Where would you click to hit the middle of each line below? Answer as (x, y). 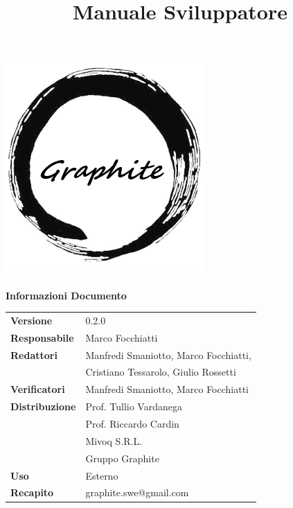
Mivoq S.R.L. (114, 440)
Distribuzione (43, 406)
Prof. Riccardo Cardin (132, 423)
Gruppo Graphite (122, 458)
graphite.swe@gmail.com (137, 492)
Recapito (32, 492)
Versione (32, 320)
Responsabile (42, 337)
